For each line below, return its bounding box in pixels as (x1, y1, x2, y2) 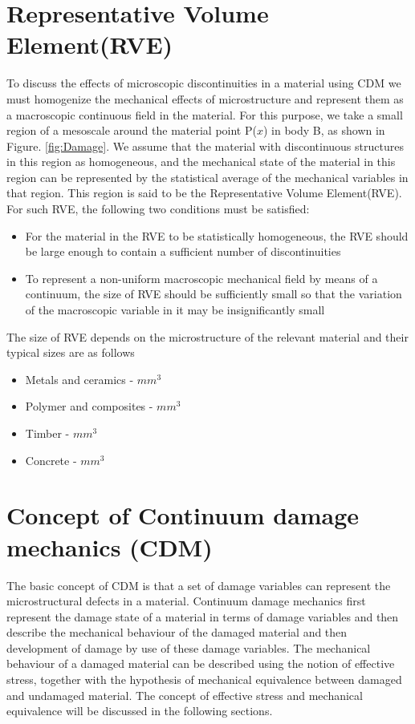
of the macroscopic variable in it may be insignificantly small (25, 301, 325, 318)
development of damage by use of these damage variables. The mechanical (6, 639, 371, 656)
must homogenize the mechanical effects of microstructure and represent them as (6, 90, 404, 107)
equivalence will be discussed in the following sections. (6, 702, 273, 719)
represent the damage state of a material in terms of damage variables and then (6, 608, 399, 625)
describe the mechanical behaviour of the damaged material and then (6, 624, 348, 641)
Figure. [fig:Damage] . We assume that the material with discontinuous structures (6, 137, 404, 154)
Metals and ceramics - (25, 370, 134, 387)
